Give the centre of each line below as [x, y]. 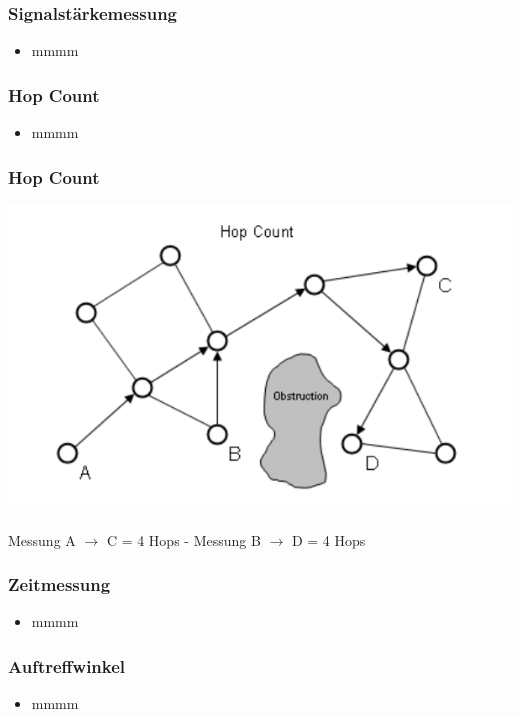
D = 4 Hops [328, 539]
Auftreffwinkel [67, 665]
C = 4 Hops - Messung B [183, 539]
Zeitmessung [59, 584]
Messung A [42, 539]
